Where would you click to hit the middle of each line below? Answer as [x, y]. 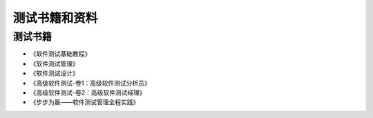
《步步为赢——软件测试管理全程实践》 [85, 102]
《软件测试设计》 [54, 73]
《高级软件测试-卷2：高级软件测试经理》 [88, 92]
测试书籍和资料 [55, 18]
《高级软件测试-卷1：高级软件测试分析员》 [90, 83]
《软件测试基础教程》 [60, 54]
